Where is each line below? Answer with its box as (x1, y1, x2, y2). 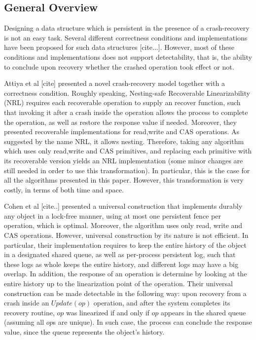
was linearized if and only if (66, 307, 149, 317)
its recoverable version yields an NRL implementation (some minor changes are (4, 155, 243, 165)
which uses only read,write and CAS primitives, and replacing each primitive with (4, 146, 252, 156)
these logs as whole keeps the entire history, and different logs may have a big (4, 259, 238, 269)
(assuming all (4, 317, 44, 327)
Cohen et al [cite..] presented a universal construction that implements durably (4, 201, 243, 211)
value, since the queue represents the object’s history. (4, 327, 165, 337)
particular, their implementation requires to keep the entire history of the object (4, 239, 247, 250)
